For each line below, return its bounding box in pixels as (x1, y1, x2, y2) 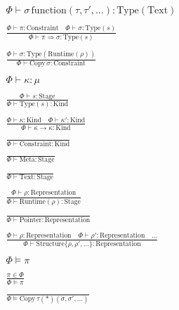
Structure (36, 240, 65, 248)
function (31, 6, 67, 16)
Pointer (19, 216, 42, 224)
